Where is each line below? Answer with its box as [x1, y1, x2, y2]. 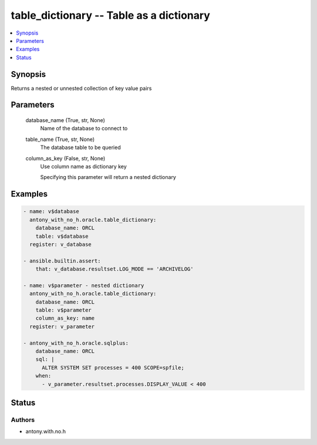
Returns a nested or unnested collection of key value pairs [11, 85, 152, 92]
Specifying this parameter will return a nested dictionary [40, 174, 176, 181]
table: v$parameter [35, 307, 92, 313]
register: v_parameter [29, 323, 95, 330]
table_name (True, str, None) [25, 136, 95, 143]
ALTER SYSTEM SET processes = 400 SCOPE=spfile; [42, 364, 184, 371]
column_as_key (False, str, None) [25, 154, 106, 161]
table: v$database [35, 232, 89, 240]
